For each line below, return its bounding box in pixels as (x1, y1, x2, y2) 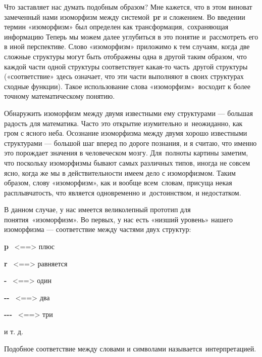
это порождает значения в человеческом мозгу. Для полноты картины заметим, (4, 147, 248, 158)
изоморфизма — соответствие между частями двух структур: (4, 224, 191, 234)
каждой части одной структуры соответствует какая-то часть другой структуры (4, 61, 248, 71)
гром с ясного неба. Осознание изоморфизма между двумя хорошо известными (4, 128, 247, 138)
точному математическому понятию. (4, 91, 115, 101)
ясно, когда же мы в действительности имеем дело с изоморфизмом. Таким (4, 167, 236, 178)
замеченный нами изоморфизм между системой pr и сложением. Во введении (4, 11, 245, 22)
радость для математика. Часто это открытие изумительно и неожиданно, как (4, 117, 243, 128)
